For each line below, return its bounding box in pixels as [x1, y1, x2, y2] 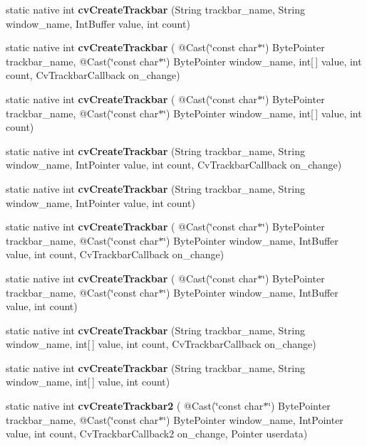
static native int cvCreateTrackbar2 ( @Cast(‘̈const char [6, 398, 264, 413]
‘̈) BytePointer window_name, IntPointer [163, 412, 343, 427]
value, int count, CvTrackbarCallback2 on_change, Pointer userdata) [6, 426, 308, 441]
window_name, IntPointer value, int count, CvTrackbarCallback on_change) [6, 157, 342, 172]
